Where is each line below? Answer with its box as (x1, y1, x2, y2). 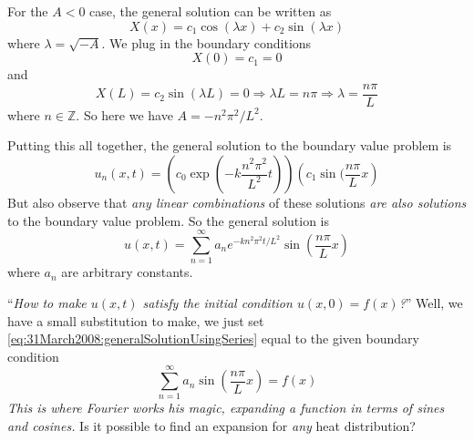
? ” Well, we (398, 292, 463, 312)
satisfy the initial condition (142, 292, 293, 312)
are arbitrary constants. (61, 262, 193, 282)
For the (7, 2, 48, 20)
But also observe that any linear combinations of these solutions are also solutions (7, 193, 467, 212)
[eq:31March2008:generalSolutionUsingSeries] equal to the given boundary (7, 329, 419, 348)
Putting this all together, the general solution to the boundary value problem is (7, 136, 452, 155)
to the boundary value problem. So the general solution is (7, 210, 330, 230)
